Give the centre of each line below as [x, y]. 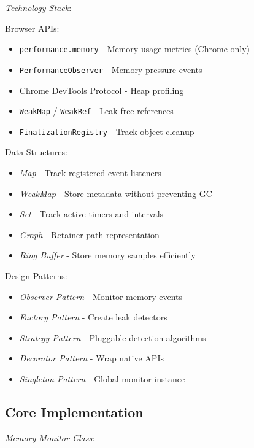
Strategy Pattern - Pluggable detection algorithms [113, 337]
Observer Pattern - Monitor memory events [101, 296]
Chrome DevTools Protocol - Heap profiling [102, 90]
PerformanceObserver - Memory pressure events [111, 69]
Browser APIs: [32, 28]
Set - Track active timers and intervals [91, 214]
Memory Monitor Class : [50, 437]
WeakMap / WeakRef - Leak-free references [96, 111]
